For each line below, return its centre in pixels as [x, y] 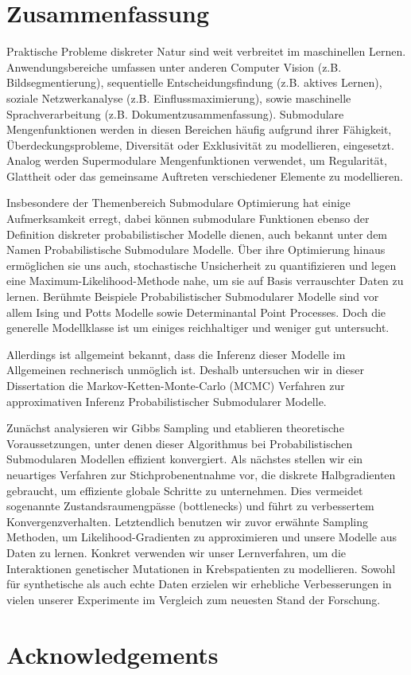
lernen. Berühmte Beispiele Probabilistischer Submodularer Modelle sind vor [193, 297]
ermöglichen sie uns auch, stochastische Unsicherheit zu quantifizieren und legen [202, 265]
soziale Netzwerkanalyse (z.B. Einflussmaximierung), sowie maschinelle [179, 98]
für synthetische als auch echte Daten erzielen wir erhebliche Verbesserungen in [199, 584]
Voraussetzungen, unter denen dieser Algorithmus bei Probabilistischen [180, 443]
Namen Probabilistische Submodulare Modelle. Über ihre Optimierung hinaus [196, 250]
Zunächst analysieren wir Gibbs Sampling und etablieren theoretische [175, 428]
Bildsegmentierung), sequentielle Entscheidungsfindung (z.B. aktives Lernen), [194, 82]
